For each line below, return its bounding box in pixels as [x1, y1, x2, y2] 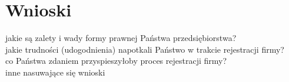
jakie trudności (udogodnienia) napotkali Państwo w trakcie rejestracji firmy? [5, 43, 284, 55]
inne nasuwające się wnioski [5, 66, 105, 78]
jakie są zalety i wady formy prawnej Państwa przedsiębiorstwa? [5, 32, 237, 44]
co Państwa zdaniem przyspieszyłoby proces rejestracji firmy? [5, 54, 227, 67]
